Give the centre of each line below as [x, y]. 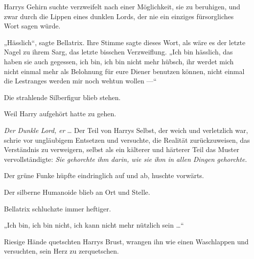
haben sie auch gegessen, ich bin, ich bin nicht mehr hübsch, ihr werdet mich [119, 61]
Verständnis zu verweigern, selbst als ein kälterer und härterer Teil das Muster [122, 149]
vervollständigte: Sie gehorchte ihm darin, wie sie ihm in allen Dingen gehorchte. [126, 159]
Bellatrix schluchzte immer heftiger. [58, 208]
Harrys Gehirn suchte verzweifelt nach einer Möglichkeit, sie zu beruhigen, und [122, 6]
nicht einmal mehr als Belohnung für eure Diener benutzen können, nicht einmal [124, 71]
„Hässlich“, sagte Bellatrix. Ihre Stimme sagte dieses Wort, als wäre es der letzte [125, 42]
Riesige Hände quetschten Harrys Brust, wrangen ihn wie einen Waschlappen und [126, 241]
